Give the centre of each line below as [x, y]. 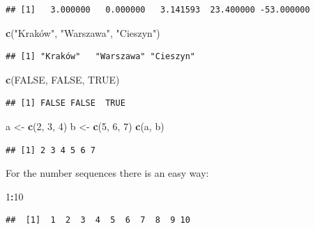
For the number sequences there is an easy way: [107, 173]
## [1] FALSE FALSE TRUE [66, 103]
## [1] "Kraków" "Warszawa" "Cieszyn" [101, 57]
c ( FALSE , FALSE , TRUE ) [63, 79]
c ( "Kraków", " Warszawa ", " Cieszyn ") [83, 32]
